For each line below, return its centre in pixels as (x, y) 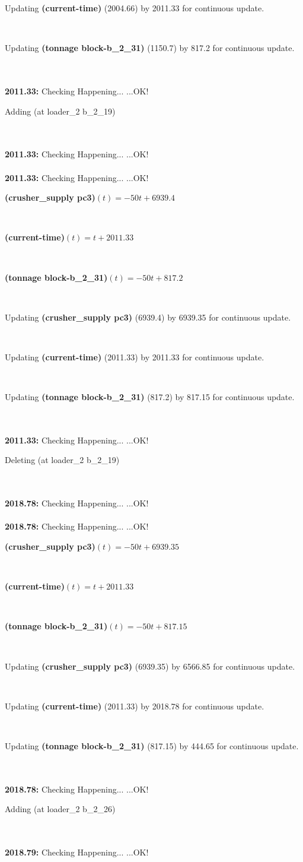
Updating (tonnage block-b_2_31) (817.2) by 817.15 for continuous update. (150, 397)
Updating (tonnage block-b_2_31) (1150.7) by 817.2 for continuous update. (150, 48)
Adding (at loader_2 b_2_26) (60, 809)
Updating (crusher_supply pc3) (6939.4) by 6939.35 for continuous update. (148, 317)
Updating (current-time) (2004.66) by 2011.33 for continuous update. (135, 8)
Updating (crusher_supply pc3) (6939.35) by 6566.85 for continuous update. (150, 666)
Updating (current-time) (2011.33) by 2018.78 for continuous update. (135, 706)
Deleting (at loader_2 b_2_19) (62, 460)
